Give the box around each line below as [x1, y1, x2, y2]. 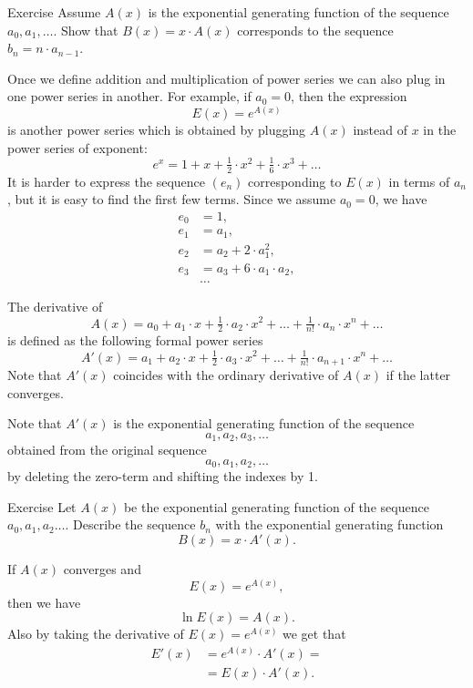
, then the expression [291, 87, 407, 106]
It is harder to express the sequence [7, 171, 205, 190]
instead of [353, 119, 407, 139]
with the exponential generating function [215, 515, 444, 534]
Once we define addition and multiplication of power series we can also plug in [7, 68, 446, 87]
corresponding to [248, 171, 342, 190]
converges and [63, 560, 141, 579]
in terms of [388, 171, 450, 190]
